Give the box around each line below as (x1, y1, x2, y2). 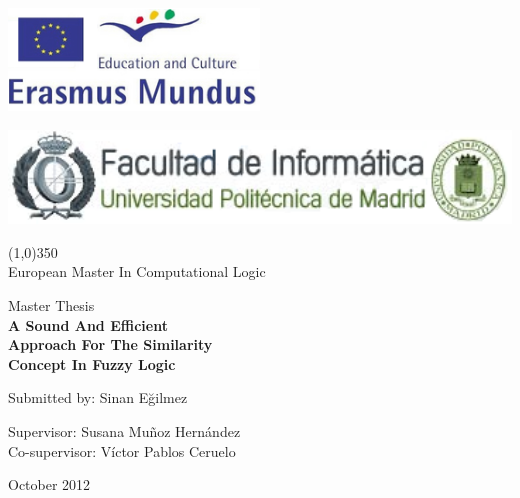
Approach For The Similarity (8, 334, 213, 355)
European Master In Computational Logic (8, 261, 266, 282)
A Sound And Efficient (8, 314, 168, 335)
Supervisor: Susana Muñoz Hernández (8, 420, 241, 441)
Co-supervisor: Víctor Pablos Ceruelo (8, 440, 236, 461)
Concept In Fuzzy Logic (8, 353, 176, 374)
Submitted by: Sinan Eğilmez (8, 387, 188, 408)
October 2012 (8, 474, 91, 495)
